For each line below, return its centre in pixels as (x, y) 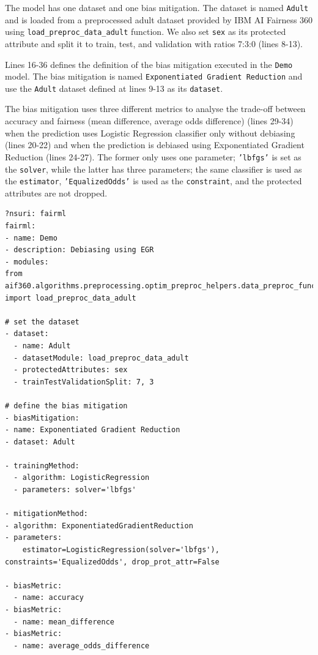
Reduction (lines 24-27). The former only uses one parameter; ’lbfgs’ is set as (153, 156)
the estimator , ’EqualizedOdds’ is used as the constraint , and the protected (153, 181)
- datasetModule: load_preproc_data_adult (101, 358)
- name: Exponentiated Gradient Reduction (93, 430)
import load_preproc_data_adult (71, 298)
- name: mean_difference (64, 622)
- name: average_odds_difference (82, 646)
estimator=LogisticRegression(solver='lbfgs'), (121, 550)
